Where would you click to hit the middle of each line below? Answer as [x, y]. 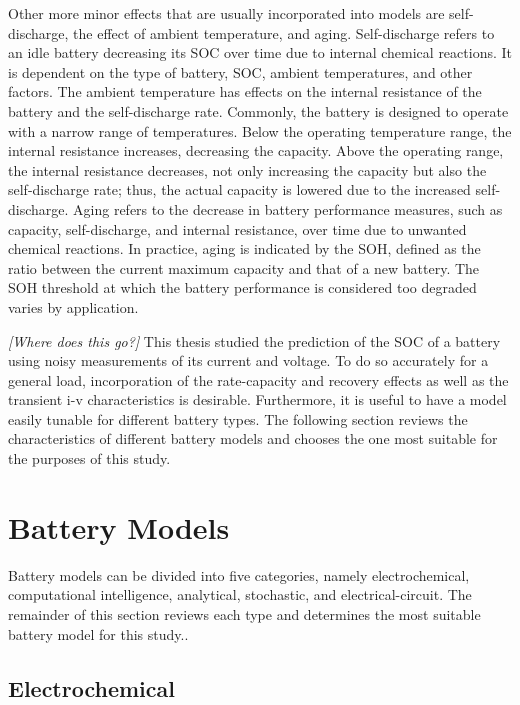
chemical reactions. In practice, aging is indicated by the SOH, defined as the [244, 248]
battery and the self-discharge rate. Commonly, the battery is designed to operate [258, 110]
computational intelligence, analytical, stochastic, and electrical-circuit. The [240, 594]
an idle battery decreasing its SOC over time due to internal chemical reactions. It [260, 52]
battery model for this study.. [98, 633]
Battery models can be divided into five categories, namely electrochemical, [239, 574]
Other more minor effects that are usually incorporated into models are [226, 13]
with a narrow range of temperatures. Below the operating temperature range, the [260, 130]
